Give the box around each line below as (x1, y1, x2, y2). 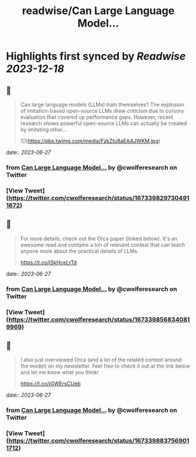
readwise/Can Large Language (22, 4, 175, 18)
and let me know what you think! (20, 369, 99, 376)
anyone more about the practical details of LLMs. (20, 247, 139, 254)
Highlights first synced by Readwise (6, 50, 186, 63)
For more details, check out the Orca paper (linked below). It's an (20, 235, 177, 242)
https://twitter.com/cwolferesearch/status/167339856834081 (8, 315, 190, 324)
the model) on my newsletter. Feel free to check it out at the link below (20, 362, 190, 369)
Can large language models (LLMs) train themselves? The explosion (20, 101, 184, 108)
